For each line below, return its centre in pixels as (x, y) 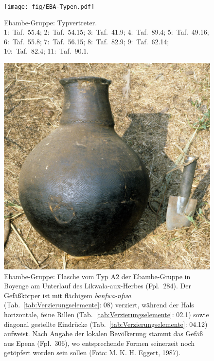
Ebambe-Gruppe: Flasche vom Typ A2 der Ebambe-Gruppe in (97, 276)
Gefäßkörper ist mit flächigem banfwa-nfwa (68, 295)
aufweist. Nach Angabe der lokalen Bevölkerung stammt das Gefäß (103, 333)
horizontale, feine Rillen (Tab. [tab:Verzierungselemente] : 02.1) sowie (107, 314)
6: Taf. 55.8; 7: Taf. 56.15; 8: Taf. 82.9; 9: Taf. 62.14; (87, 41)
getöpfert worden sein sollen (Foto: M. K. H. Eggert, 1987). (92, 352)
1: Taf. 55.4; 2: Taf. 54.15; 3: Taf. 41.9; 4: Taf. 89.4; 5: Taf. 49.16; (107, 32)
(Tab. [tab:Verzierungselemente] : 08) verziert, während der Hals (99, 305)
